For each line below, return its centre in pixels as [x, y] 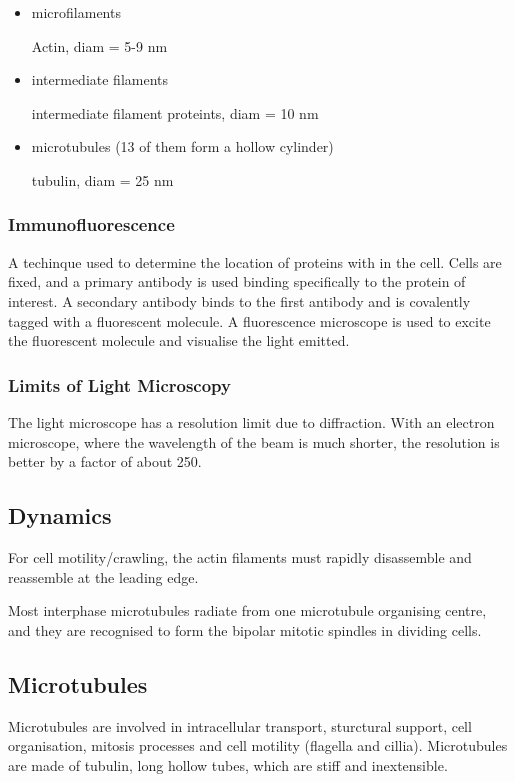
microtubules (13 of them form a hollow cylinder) [182, 146]
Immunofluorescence [91, 224]
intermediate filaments [100, 79]
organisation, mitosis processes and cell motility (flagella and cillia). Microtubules [258, 745]
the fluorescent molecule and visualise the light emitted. [179, 340]
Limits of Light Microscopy [119, 384]
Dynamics [60, 515]
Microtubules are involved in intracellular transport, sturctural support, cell [240, 725]
